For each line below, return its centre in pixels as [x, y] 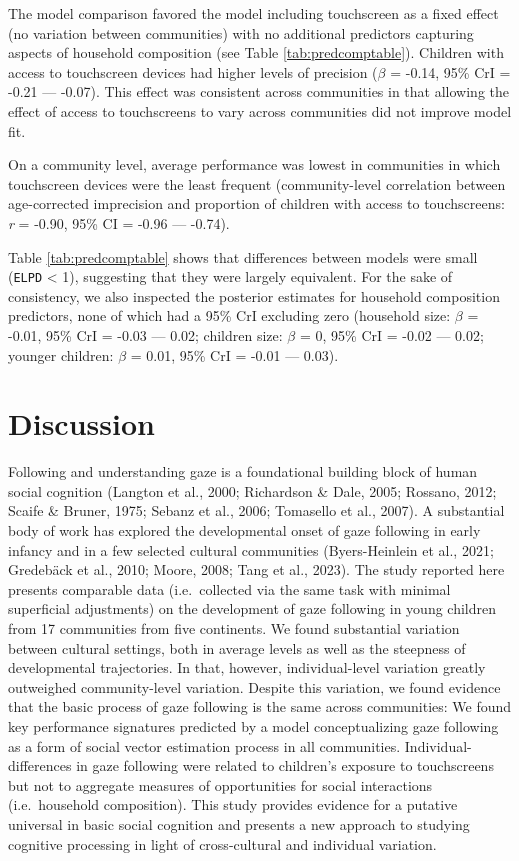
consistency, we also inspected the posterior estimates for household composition [254, 295]
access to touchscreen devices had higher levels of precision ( [193, 71]
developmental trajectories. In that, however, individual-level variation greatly [247, 667]
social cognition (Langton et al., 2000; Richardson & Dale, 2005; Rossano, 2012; [252, 490]
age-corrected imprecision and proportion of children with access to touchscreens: [256, 203]
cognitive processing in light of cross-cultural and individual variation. [222, 843]
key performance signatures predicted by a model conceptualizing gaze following [253, 726]
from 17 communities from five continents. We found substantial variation [234, 628]
